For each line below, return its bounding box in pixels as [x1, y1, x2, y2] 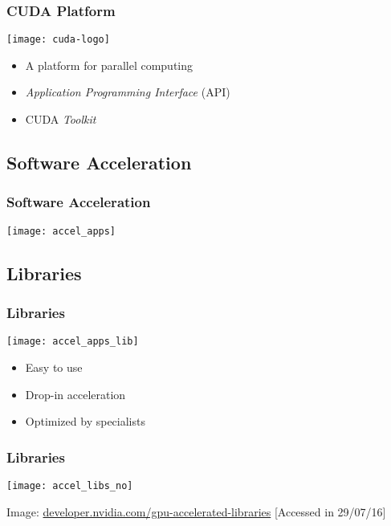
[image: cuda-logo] [6, 34, 110, 46]
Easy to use [25, 358, 83, 375]
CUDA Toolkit [25, 111, 96, 128]
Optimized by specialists [25, 413, 145, 430]
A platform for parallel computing [25, 56, 193, 73]
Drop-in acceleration [25, 385, 126, 402]
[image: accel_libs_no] [6, 479, 133, 491]
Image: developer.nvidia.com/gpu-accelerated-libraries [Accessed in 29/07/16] [6, 503, 386, 520]
